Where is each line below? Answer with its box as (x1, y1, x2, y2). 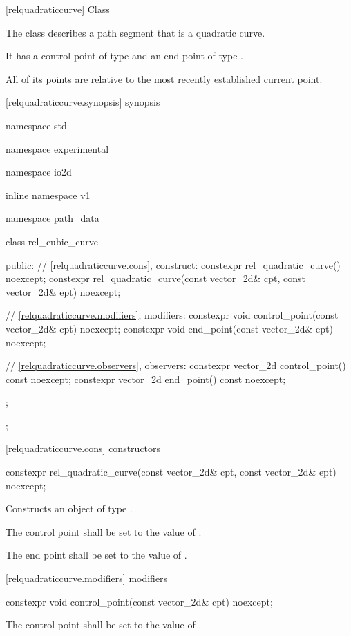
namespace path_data (6, 211, 99, 225)
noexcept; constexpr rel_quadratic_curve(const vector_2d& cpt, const (6, 271, 306, 286)
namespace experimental (6, 141, 109, 156)
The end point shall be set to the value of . (6, 548, 187, 562)
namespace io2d (6, 165, 72, 179)
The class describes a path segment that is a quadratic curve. (6, 25, 265, 39)
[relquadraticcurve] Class (6, 2, 110, 16)
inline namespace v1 (6, 187, 91, 202)
